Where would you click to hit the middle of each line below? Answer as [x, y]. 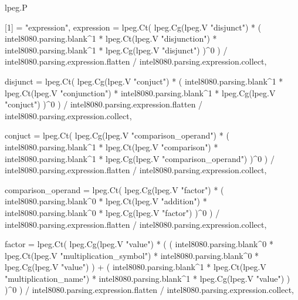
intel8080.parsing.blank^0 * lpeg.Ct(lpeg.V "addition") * [106, 201]
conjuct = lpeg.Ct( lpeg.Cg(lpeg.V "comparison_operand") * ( [117, 135]
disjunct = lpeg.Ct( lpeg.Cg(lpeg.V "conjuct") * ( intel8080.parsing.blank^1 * [144, 81]
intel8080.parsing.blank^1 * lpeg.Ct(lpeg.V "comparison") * [111, 146]
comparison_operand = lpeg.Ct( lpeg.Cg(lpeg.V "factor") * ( [114, 189]
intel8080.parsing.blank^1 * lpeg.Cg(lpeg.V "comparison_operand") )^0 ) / [140, 158]
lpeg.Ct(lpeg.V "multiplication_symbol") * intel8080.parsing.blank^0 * [132, 255]
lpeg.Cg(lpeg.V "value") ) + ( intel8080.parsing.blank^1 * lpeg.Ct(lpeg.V [136, 267]
